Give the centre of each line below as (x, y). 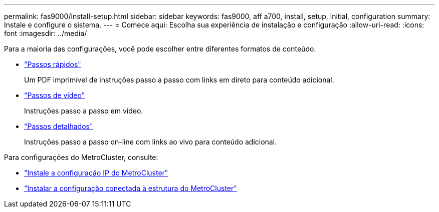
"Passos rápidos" (53, 64)
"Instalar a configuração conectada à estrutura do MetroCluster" (131, 188)
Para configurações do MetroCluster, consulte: (81, 157)
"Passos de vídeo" (55, 95)
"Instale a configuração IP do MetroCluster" (96, 173)
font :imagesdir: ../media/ (46, 33)
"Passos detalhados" (59, 126)
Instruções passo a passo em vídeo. (84, 111)
